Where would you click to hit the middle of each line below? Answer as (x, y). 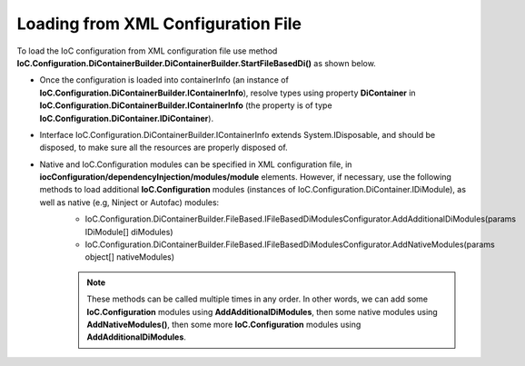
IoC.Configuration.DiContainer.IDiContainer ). (126, 118)
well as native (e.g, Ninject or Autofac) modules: (129, 202)
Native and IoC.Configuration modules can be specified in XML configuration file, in (196, 164)
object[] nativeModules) (130, 257)
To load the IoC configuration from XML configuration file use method (147, 51)
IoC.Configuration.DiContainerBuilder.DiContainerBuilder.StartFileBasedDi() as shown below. (196, 63)
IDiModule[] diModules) (129, 232)
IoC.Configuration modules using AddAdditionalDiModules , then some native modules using (262, 312)
